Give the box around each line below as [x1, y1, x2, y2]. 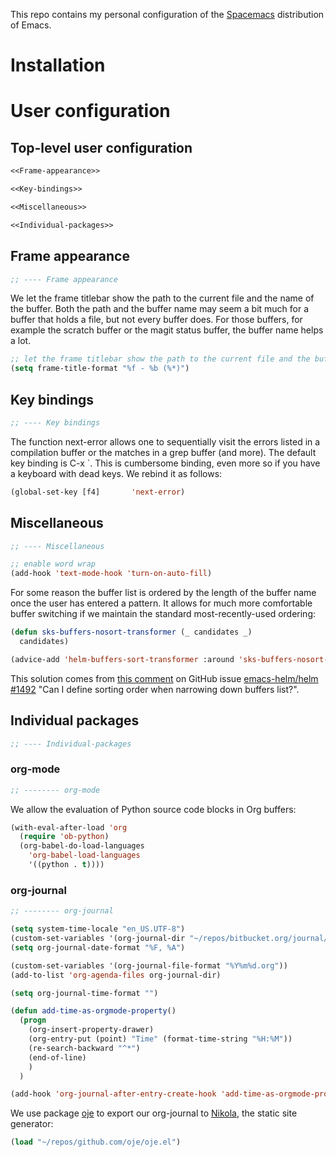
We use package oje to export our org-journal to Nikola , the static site [10, 1107, 298, 1119]
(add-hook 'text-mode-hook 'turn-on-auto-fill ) [10, 569, 213, 579]
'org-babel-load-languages [28, 850, 141, 861]
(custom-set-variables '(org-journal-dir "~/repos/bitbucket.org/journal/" [10, 934, 333, 944]
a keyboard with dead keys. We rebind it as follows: [10, 467, 223, 479]
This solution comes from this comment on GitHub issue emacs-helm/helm [10, 672, 319, 684]
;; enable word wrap [10, 559, 97, 569]
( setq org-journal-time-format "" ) [10, 988, 159, 998]
